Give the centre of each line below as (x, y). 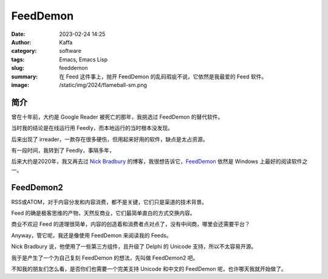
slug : (18, 68)
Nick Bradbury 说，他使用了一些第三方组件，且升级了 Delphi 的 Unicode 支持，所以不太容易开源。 (134, 247)
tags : (18, 59)
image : (20, 84)
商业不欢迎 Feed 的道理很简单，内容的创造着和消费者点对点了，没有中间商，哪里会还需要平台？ (131, 224)
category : (24, 51)
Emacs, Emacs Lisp (84, 59)
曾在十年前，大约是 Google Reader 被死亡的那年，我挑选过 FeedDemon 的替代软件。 (117, 117)
